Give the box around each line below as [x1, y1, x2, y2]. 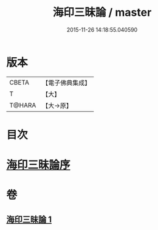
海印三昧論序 [6, 158, 71, 172]
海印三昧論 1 [6, 214, 52, 225]
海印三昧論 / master [52, 5, 152, 19]
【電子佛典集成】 [42, 78, 91, 87]
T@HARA [9, 101, 36, 110]
